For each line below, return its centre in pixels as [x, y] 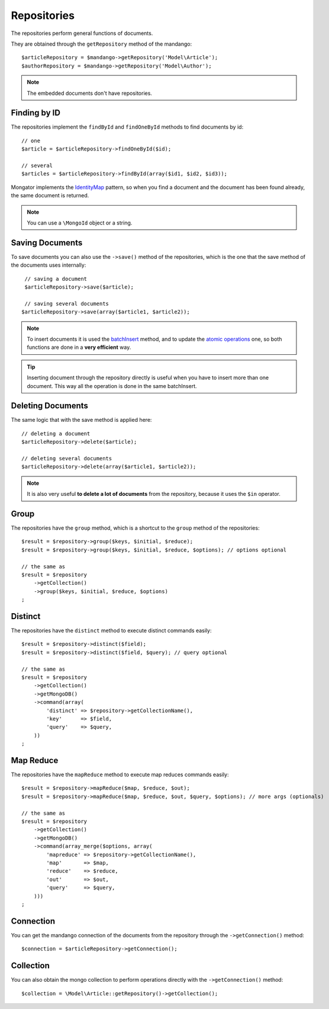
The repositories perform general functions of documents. [82, 33]
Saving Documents [47, 243]
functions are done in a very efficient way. [79, 347]
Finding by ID [36, 113]
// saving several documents [67, 303]
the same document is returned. [50, 196]
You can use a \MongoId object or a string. [80, 223]
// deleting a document [56, 433]
